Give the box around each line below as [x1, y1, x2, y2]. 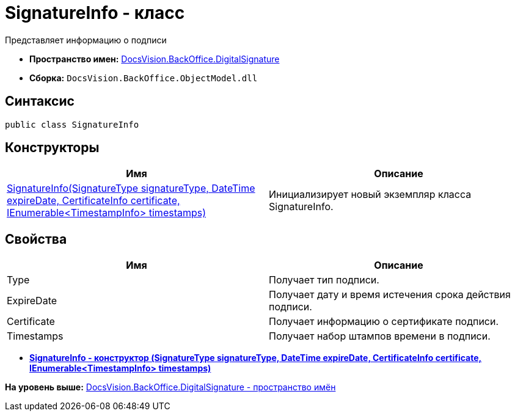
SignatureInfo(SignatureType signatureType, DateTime [7, 182, 255, 195]
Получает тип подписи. [269, 274, 379, 286]
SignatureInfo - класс [5, 2, 185, 23]
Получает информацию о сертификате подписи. [269, 315, 499, 328]
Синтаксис [5, 93, 75, 109]
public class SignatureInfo [5, 119, 139, 130]
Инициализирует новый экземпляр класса [269, 188, 472, 201]
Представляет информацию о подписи [5, 34, 167, 45]
